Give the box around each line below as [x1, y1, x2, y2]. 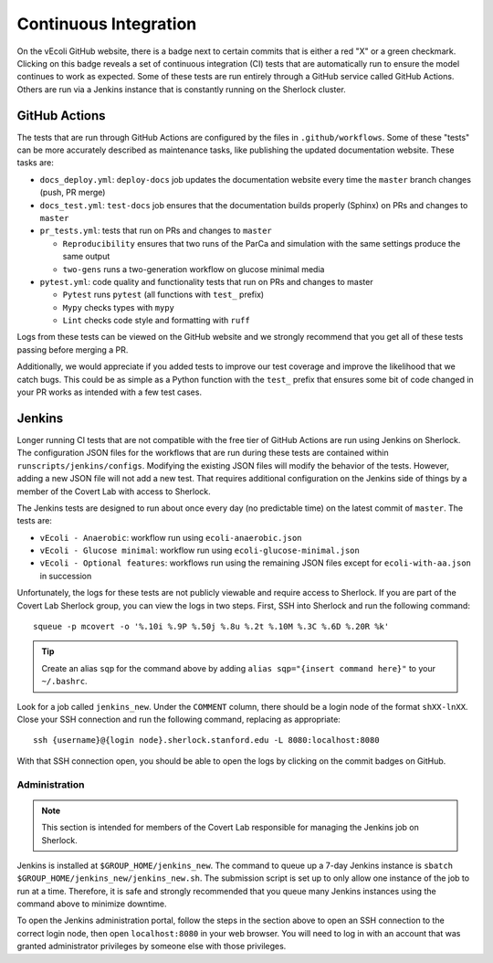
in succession [39, 570, 92, 581]
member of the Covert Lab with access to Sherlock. [16, 485, 212, 497]
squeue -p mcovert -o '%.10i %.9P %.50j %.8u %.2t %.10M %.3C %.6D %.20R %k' [33, 621, 390, 632]
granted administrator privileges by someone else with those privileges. [16, 941, 287, 952]
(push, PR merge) [39, 187, 106, 198]
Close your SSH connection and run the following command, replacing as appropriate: [16, 714, 341, 725]
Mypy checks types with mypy [62, 302, 175, 312]
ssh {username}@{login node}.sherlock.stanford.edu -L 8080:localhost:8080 [33, 735, 380, 746]
